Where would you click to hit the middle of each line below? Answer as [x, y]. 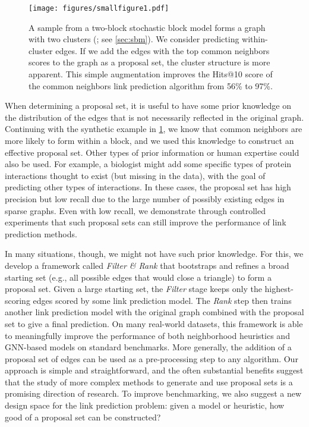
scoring [18, 300]
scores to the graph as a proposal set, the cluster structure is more [149, 62]
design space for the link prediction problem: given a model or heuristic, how [145, 405]
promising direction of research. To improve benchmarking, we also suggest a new [153, 393]
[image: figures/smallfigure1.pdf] [99, 8]
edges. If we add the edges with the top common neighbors [163, 50]
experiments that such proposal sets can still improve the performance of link [146, 222]
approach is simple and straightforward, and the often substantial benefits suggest [154, 370]
